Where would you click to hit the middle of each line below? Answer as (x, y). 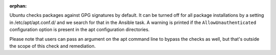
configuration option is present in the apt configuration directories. (79, 30)
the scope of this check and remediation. (53, 46)
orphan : (18, 6)
